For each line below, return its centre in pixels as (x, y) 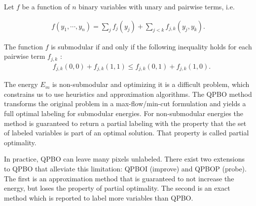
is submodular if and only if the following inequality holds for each (151, 46)
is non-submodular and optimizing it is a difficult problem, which (151, 84)
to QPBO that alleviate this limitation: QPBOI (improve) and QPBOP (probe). (125, 168)
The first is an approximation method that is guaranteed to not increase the (119, 178)
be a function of (46, 6)
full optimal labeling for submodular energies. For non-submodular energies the (124, 113)
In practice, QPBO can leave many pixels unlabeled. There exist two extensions (125, 159)
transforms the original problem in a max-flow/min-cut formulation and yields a (125, 103)
